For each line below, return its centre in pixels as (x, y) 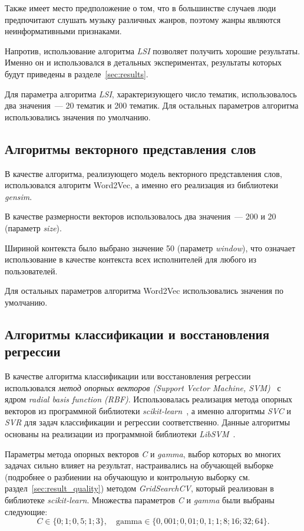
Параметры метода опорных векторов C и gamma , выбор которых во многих (143, 453)
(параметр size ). (33, 227)
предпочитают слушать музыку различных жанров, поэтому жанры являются (143, 19)
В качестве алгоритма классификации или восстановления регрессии (128, 376)
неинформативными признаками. (63, 31)
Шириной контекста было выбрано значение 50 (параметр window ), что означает (150, 248)
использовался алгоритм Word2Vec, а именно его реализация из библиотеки (141, 185)
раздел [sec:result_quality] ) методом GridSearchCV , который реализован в (139, 488)
